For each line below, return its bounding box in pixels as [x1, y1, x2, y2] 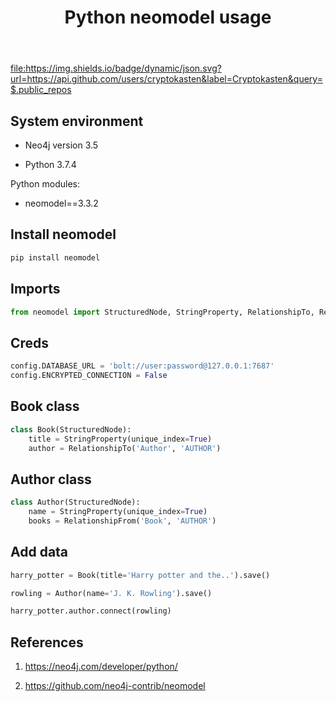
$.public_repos [10, 84, 72, 96]
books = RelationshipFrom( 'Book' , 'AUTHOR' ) [28, 516, 217, 526]
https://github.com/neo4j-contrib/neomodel [24, 680, 206, 692]
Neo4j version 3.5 [24, 139, 99, 151]
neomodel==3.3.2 [24, 197, 99, 209]
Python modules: [10, 178, 80, 190]
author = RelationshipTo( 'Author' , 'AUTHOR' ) [28, 443, 222, 453]
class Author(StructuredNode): [10, 497, 141, 508]
